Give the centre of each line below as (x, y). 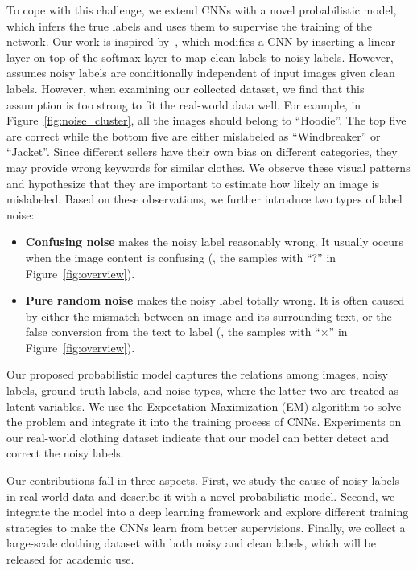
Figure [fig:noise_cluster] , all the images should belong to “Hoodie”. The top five (206, 120)
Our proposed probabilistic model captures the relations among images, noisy (197, 374)
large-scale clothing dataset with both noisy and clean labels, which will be (191, 543)
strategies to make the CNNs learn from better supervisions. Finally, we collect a (206, 527)
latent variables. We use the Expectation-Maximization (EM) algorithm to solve (204, 406)
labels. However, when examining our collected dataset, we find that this (186, 88)
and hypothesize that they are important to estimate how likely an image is (193, 183)
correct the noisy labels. (65, 453)
